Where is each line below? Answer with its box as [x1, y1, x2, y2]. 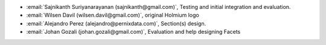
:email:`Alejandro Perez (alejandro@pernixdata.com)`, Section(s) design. [26, 20, 206, 27]
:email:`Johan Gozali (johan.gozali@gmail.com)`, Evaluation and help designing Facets [26, 28, 241, 36]
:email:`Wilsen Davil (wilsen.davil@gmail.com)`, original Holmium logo [26, 12, 199, 19]
